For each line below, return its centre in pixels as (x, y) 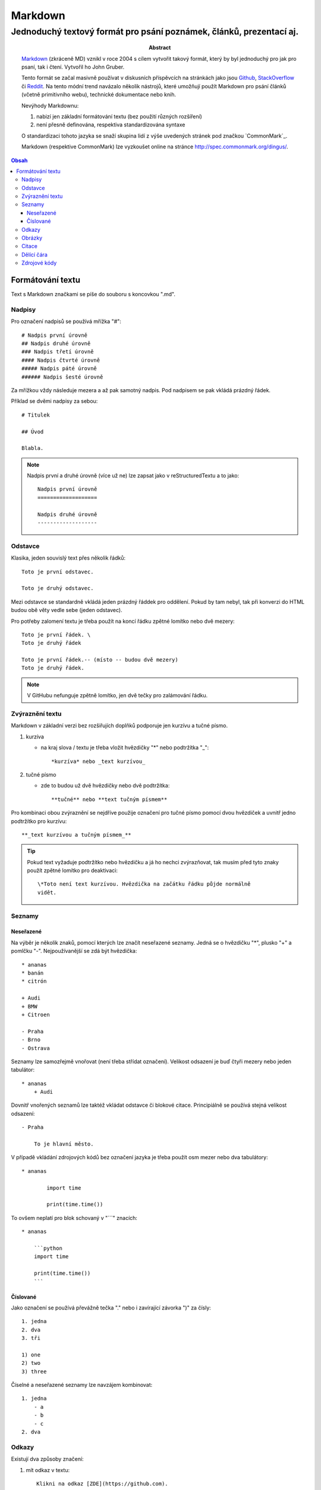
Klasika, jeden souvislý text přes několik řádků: (68, 558)
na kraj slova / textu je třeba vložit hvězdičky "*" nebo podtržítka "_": (125, 747)
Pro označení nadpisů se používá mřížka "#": (66, 321)
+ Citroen (36, 1014)
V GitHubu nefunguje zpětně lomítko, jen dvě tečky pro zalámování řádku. (117, 696)
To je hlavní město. (64, 1144)
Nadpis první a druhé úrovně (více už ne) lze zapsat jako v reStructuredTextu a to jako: (133, 476)
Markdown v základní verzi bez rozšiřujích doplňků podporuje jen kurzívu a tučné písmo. (119, 726)
